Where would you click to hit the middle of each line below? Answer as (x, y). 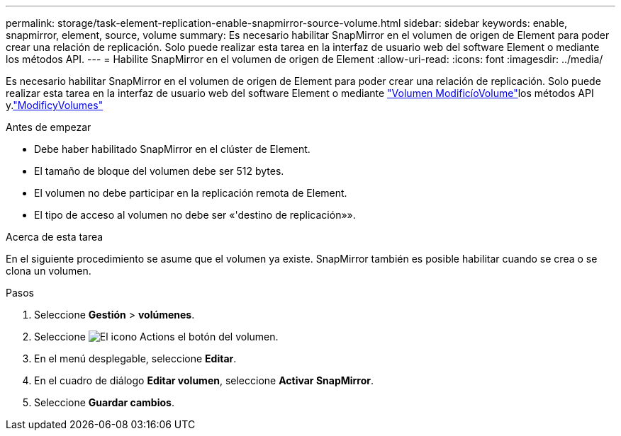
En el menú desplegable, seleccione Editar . (135, 358)
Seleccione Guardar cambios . (104, 402)
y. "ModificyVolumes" (55, 105)
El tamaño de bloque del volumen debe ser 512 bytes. (159, 171)
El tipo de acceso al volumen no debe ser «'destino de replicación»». (195, 215)
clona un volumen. (49, 271)
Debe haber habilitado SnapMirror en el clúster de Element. (172, 149)
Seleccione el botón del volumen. (156, 337)
